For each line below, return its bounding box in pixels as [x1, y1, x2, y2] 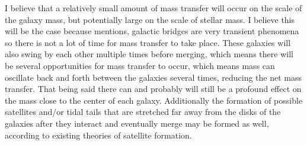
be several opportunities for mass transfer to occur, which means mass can [5, 59, 275, 71]
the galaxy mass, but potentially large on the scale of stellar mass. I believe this [5, 13, 295, 25]
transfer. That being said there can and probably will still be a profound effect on [5, 83, 302, 95]
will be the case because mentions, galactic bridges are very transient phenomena [5, 25, 299, 37]
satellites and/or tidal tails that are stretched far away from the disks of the [5, 106, 281, 118]
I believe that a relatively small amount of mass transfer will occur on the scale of [5, 2, 302, 14]
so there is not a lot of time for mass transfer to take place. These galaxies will [5, 36, 291, 48]
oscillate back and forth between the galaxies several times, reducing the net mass [5, 71, 302, 83]
